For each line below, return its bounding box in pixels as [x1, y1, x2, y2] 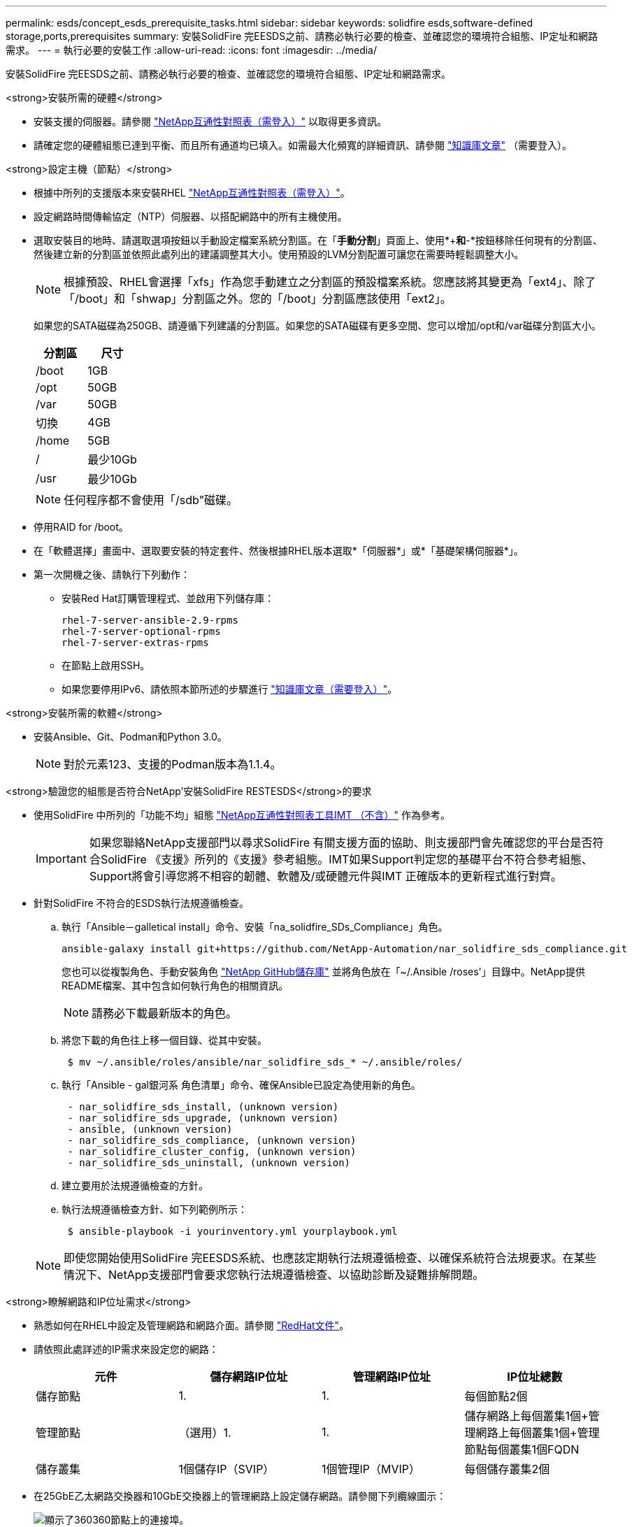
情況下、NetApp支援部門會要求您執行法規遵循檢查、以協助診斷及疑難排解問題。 [64, 1268, 484, 1282]
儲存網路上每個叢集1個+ [464, 1409, 589, 1423]
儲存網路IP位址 [210, 1370, 288, 1384]
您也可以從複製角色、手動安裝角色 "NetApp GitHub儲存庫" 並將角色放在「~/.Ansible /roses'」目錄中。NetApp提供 [62, 966, 585, 977]
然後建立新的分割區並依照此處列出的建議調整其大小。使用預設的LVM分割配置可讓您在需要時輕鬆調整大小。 [34, 248, 524, 260]
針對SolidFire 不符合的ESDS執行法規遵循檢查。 [34, 897, 250, 909]
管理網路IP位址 [352, 1370, 431, 1384]
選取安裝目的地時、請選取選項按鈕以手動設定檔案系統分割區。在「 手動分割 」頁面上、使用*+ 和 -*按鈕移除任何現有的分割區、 [34, 234, 603, 246]
